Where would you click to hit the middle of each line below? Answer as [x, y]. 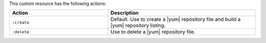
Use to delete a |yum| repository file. [153, 32]
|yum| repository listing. [138, 25]
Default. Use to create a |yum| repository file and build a [176, 20]
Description [125, 13]
